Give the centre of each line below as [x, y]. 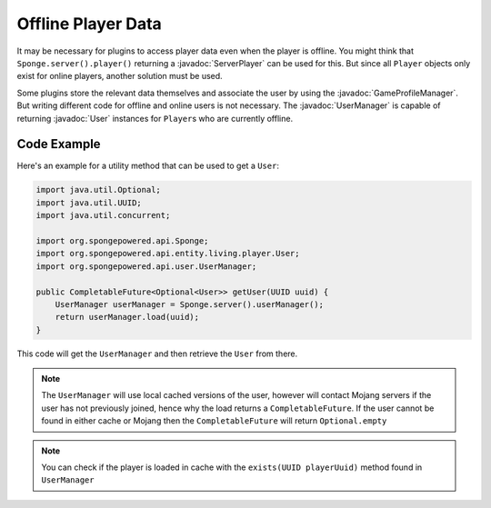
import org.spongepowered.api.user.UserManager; [146, 266]
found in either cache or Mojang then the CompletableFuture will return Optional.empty [214, 421]
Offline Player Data [90, 24]
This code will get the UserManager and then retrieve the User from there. [157, 354]
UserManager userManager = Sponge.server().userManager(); [190, 304]
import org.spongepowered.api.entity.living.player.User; [168, 254]
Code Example [59, 144]
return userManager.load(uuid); [127, 317]
